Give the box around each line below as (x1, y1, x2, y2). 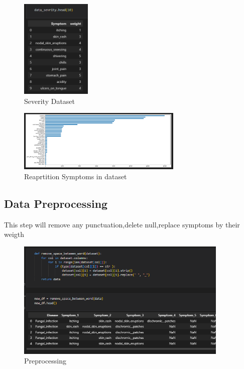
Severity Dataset (24, 95, 75, 106)
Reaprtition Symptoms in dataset (24, 171, 127, 181)
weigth (4, 229, 25, 239)
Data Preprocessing (4, 195, 108, 211)
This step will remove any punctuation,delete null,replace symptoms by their (4, 219, 240, 229)
